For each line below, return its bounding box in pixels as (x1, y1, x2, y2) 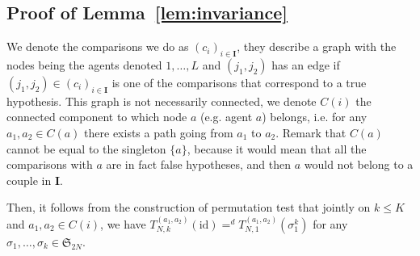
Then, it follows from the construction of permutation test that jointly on (6, 199, 371, 216)
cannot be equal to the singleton (6, 140, 166, 157)
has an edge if (271, 57, 340, 73)
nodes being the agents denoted (6, 57, 162, 73)
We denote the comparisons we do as (6, 38, 189, 55)
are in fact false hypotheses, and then (106, 156, 292, 173)
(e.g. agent (199, 108, 253, 125)
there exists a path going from (84, 124, 233, 141)
